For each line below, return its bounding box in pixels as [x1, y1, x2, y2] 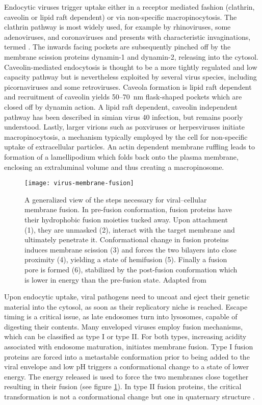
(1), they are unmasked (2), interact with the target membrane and [24, 224, 235, 235]
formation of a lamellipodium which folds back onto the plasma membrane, [4, 151, 239, 162]
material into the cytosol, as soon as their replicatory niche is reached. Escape [4, 301, 248, 312]
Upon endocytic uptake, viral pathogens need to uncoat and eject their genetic [4, 291, 250, 302]
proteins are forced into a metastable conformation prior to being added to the [4, 351, 250, 362]
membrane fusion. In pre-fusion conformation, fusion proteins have [24, 204, 232, 215]
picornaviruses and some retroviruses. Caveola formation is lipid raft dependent [4, 81, 252, 92]
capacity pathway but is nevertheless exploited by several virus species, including [4, 71, 257, 82]
